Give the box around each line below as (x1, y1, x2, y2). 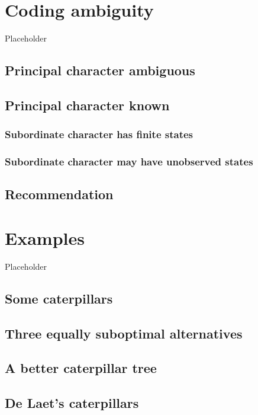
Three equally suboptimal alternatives (5, 324, 243, 342)
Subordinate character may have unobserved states (5, 154, 253, 169)
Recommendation (5, 185, 114, 203)
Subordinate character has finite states (5, 127, 193, 142)
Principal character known (5, 95, 170, 114)
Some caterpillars (5, 289, 113, 307)
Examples (5, 225, 85, 250)
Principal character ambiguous (5, 61, 195, 79)
